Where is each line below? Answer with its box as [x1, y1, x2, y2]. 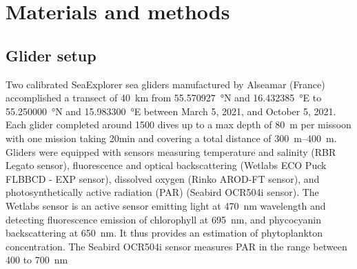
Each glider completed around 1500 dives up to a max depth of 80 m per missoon [6, 117, 351, 132]
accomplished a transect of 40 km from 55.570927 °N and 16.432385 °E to [6, 90, 322, 105]
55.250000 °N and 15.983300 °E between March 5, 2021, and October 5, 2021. [6, 103, 336, 118]
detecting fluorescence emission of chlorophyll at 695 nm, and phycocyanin [6, 212, 322, 226]
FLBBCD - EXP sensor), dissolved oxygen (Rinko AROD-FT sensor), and [6, 171, 320, 186]
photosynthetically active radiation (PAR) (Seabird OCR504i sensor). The [6, 185, 319, 199]
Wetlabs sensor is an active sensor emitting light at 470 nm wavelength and [6, 198, 326, 212]
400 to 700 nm [6, 252, 68, 267]
